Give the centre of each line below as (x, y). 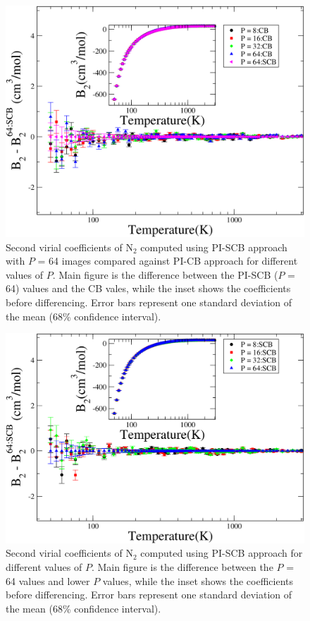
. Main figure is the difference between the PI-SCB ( (165, 274)
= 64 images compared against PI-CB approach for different (168, 261)
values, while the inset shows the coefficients (198, 580)
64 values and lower (48, 580)
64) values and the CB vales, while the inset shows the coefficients (148, 288)
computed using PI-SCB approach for (222, 553)
